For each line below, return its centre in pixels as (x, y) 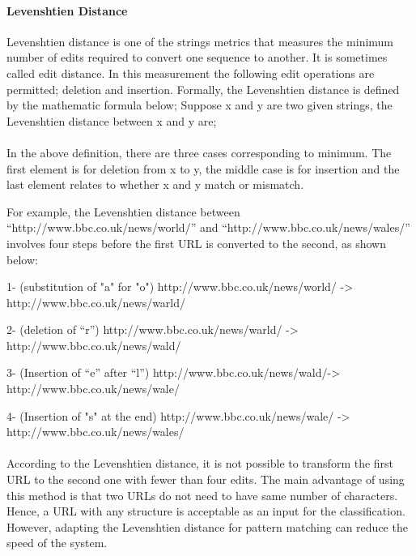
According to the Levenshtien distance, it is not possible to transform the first (200, 463)
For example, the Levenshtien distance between (123, 211)
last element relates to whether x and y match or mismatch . (155, 184)
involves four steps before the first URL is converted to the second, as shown (196, 243)
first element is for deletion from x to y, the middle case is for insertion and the (203, 168)
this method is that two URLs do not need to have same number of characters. (202, 495)
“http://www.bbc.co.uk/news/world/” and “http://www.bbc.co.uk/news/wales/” (208, 227)
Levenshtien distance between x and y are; (112, 120)
